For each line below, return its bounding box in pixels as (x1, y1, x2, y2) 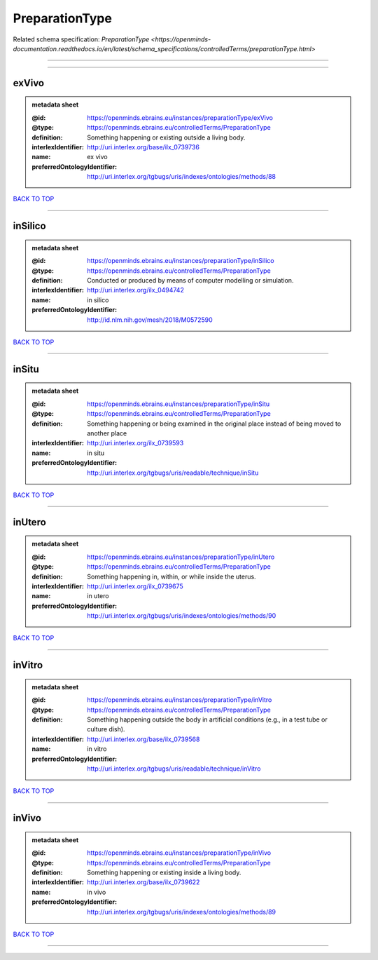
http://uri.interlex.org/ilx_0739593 (87, 439, 184, 447)
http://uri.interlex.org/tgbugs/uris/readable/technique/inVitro (87, 764, 261, 773)
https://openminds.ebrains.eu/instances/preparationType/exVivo (87, 113, 273, 122)
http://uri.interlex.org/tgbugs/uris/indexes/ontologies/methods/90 (87, 611, 276, 620)
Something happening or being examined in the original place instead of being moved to (87, 419, 342, 428)
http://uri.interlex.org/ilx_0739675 (87, 582, 183, 590)
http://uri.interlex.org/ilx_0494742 (87, 286, 185, 295)
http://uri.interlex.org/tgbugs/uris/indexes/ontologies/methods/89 (87, 907, 276, 916)
